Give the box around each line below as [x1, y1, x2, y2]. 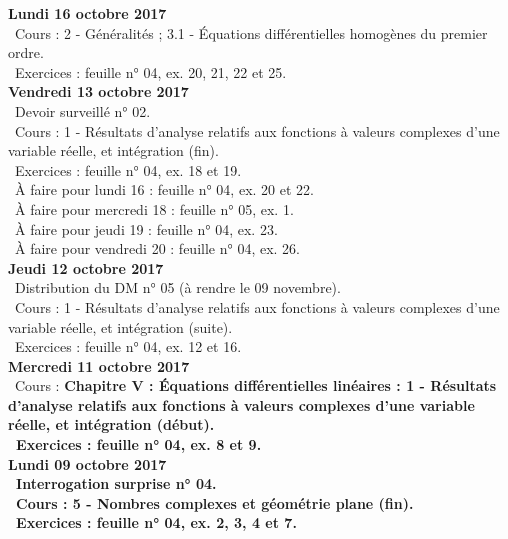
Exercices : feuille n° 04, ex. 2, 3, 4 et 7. [16, 512, 297, 533]
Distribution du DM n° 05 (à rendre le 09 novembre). [14, 277, 341, 298]
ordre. [8, 42, 44, 63]
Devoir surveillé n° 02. [14, 100, 151, 121]
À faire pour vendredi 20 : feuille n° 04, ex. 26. [14, 238, 300, 259]
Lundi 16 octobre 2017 [8, 3, 167, 23]
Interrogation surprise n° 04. [16, 473, 217, 494]
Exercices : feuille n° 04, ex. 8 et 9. [16, 434, 262, 455]
